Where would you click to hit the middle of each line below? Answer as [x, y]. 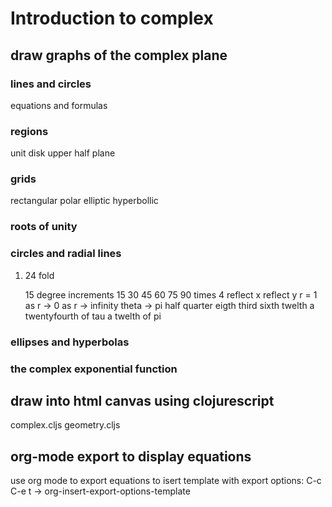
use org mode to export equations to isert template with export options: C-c [166, 481]
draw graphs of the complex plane [119, 55]
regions [29, 131]
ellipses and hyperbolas [70, 342]
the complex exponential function [94, 369]
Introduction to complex [112, 18]
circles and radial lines [66, 254]
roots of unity [44, 227]
